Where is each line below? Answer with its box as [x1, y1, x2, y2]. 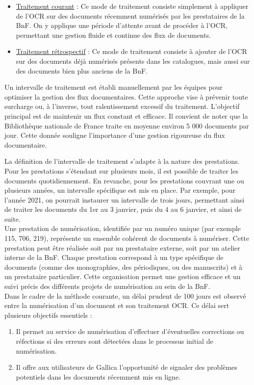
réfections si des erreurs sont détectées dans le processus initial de [16, 336, 213, 346]
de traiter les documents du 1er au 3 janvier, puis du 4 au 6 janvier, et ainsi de [4, 204, 242, 214]
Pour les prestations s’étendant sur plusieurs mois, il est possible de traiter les [4, 165, 238, 176]
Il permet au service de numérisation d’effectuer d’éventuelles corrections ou [16, 326, 244, 336]
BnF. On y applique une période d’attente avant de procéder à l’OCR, [16, 20, 228, 30]
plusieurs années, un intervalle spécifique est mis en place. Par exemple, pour [4, 185, 235, 195]
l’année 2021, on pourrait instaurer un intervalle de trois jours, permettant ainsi [4, 194, 245, 205]
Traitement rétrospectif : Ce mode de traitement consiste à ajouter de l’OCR [16, 46, 247, 56]
